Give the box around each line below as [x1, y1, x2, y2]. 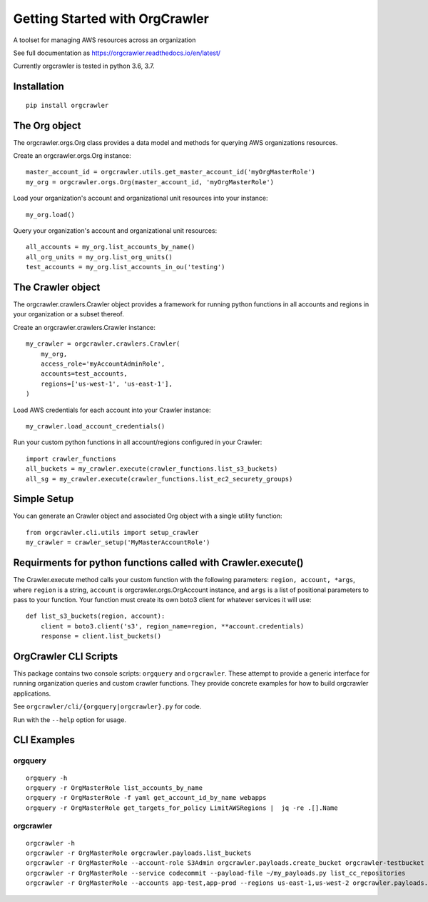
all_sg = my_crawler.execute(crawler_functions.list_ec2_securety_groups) [26, 475, 293, 483]
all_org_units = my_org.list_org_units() [26, 253, 173, 261]
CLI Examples [13, 734, 75, 746]
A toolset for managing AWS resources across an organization [13, 36, 196, 44]
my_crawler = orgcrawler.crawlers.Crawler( [26, 340, 180, 348]
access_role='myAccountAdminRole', [40, 360, 165, 368]
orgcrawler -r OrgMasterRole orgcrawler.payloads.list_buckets [26, 849, 252, 857]
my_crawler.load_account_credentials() [26, 422, 165, 430]
